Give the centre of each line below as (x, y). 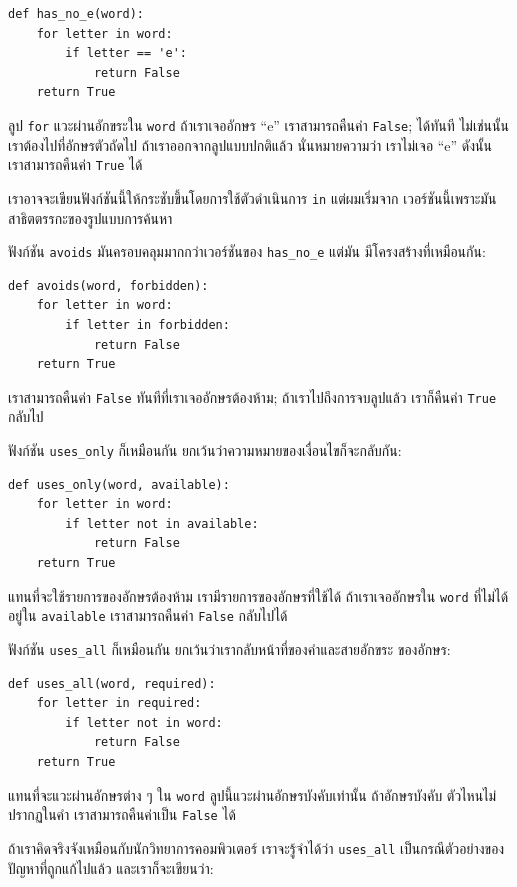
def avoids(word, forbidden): (108, 285)
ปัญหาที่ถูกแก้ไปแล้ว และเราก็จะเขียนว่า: (111, 867)
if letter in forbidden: (147, 324)
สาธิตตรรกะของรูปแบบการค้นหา (90, 217)
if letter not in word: (144, 722)
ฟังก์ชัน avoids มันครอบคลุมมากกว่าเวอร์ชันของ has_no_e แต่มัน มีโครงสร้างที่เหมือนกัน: (247, 251)
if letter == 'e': (126, 53)
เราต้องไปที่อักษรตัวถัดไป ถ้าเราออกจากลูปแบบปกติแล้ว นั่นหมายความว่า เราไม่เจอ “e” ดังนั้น (250, 144)
